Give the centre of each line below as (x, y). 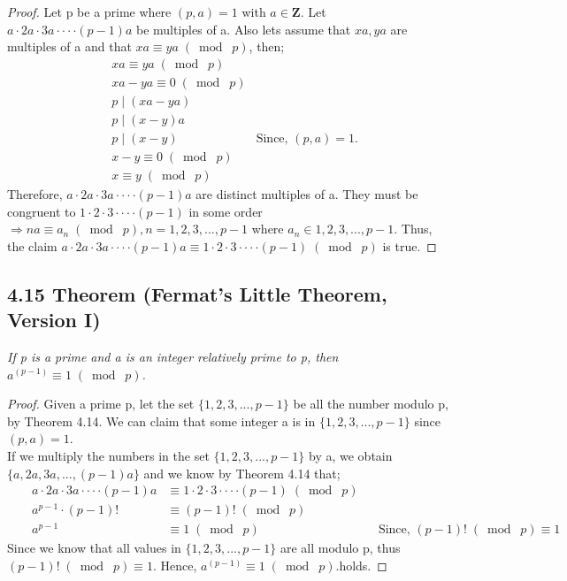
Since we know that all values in (94, 548)
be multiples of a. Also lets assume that (243, 29)
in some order (226, 211)
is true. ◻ (410, 245)
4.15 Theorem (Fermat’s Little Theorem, (197, 293)
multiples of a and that (69, 46)
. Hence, (175, 565)
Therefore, (35, 194)
